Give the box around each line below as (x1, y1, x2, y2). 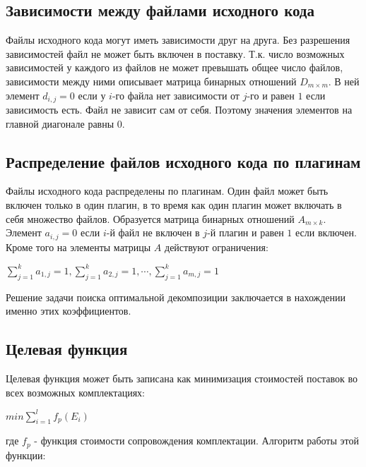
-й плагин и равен (207, 225, 284, 240)
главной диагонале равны (6, 116, 114, 131)
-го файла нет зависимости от (112, 87, 240, 102)
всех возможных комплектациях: (6, 384, 146, 399)
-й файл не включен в (106, 225, 200, 240)
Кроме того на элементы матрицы (6, 239, 151, 254)
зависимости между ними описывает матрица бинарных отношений (6, 73, 297, 88)
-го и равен (247, 87, 295, 102)
